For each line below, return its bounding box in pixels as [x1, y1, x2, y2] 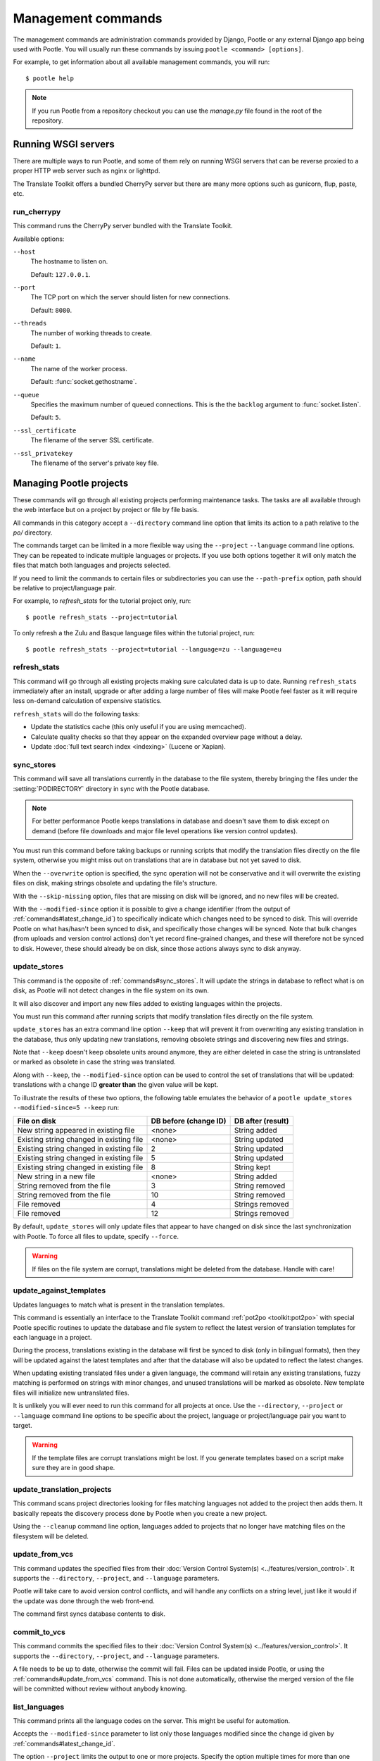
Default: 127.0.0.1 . [30, 270, 91, 278]
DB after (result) [234, 1116, 289, 1126]
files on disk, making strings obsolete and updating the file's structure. [13, 879, 217, 888]
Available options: [13, 235, 65, 243]
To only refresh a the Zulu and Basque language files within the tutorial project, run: [13, 629, 255, 637]
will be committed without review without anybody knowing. [13, 1684, 187, 1693]
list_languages [13, 1702, 65, 1712]
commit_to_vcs [13, 1627, 66, 1637]
